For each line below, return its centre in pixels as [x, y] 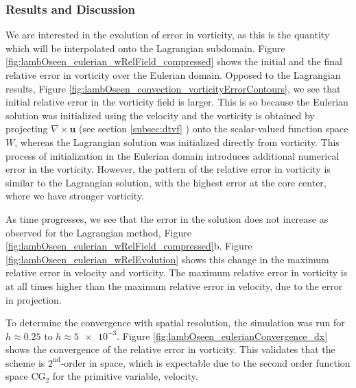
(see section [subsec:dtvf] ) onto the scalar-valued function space [214, 129]
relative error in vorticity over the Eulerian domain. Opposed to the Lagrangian [173, 75]
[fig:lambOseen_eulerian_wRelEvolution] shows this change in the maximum [167, 259]
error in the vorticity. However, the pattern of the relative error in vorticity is [168, 169]
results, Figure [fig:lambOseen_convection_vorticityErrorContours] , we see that [173, 88]
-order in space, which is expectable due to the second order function [205, 362]
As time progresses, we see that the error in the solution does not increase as [167, 218]
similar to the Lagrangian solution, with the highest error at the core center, [166, 182]
